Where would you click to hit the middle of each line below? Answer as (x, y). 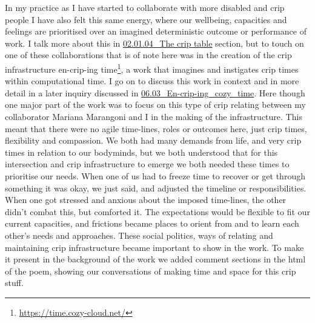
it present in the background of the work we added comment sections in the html (155, 259)
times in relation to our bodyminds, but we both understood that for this (141, 152)
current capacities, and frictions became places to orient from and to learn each (152, 223)
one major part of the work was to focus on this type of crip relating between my (156, 105)
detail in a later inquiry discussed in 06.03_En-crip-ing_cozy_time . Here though (155, 92)
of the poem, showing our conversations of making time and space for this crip (151, 271)
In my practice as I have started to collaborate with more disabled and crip (145, 7)
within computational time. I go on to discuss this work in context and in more (152, 81)
